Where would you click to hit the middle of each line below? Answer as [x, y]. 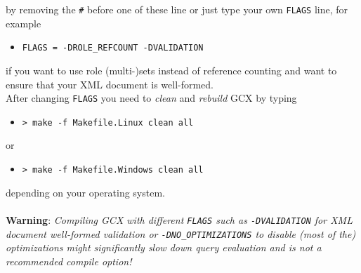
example [24, 23]
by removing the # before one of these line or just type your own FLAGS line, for [177, 9]
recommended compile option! [69, 261]
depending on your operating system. [85, 192]
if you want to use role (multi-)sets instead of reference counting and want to [171, 70]
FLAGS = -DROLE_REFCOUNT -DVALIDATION [113, 48]
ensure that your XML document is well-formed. [110, 84]
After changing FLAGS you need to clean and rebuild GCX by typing [151, 98]
